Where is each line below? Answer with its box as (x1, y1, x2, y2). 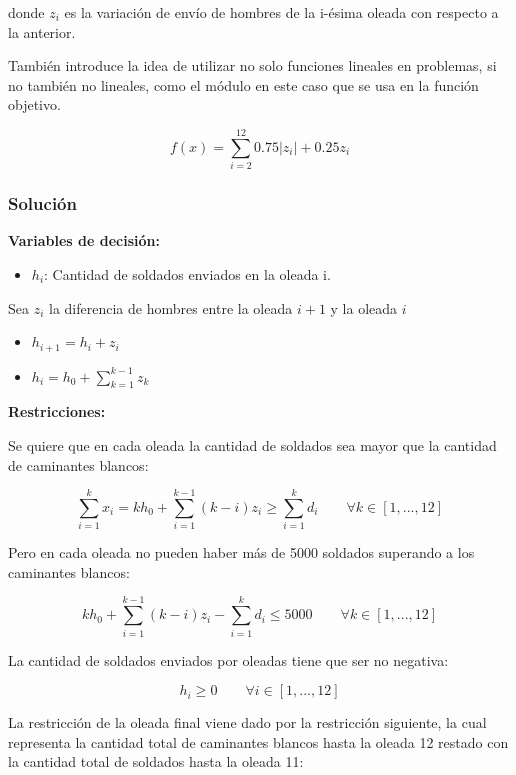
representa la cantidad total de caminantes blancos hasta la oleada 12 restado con (8, 731, 509, 752)
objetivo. (8, 94, 61, 115)
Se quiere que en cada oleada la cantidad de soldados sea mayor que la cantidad (8, 434, 497, 455)
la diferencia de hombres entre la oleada (49, 297, 293, 318)
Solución (8, 191, 77, 216)
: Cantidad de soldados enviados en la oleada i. (44, 263, 331, 284)
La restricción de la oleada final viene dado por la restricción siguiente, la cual (8, 712, 487, 733)
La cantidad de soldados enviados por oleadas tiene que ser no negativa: (8, 649, 449, 670)
